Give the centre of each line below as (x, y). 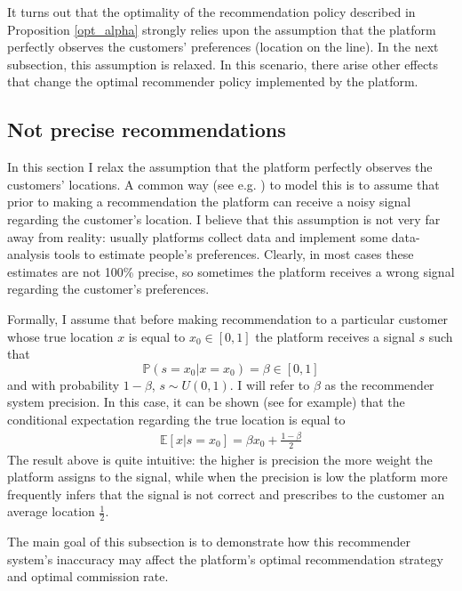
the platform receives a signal (335, 336)
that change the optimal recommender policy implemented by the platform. (213, 81)
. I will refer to (270, 384)
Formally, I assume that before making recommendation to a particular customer (228, 318)
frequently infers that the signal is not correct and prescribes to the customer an (226, 494)
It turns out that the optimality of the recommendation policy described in (211, 12)
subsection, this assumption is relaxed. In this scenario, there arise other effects (223, 64)
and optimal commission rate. (88, 576)
